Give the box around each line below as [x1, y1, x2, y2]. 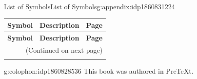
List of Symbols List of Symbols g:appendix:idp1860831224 [4, 1, 175, 11]
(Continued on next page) [25, 44, 103, 55]
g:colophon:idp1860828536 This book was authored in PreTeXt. [4, 66, 194, 76]
